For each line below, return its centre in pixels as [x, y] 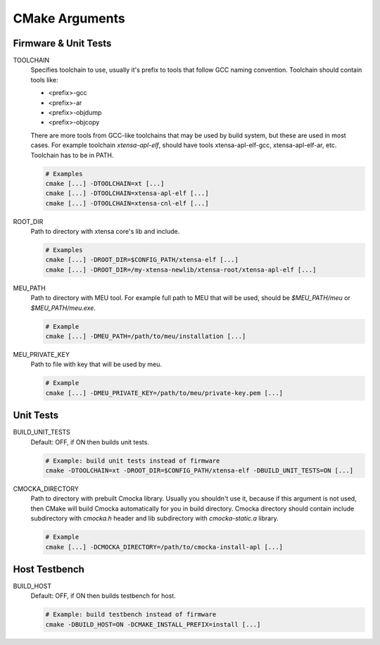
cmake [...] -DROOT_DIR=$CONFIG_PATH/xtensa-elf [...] [142, 260]
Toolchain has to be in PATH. [72, 155]
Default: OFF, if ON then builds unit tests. [90, 442]
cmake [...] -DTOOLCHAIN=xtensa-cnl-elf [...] [127, 203]
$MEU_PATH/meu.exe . [63, 308]
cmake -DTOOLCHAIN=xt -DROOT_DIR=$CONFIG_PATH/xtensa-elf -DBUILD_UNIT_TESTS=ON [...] [199, 471]
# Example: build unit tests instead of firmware [133, 461]
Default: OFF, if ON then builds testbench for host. [103, 596]
